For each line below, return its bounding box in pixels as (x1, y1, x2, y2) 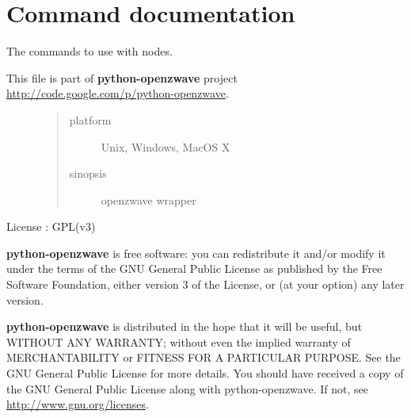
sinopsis (69, 165, 107, 182)
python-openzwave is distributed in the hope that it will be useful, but (6, 318, 363, 335)
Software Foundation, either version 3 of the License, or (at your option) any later (6, 276, 405, 293)
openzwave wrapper (101, 191, 196, 208)
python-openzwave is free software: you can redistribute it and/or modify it (6, 244, 386, 261)
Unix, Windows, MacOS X (101, 138, 230, 155)
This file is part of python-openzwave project (6, 69, 238, 86)
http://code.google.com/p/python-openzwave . (6, 85, 229, 102)
